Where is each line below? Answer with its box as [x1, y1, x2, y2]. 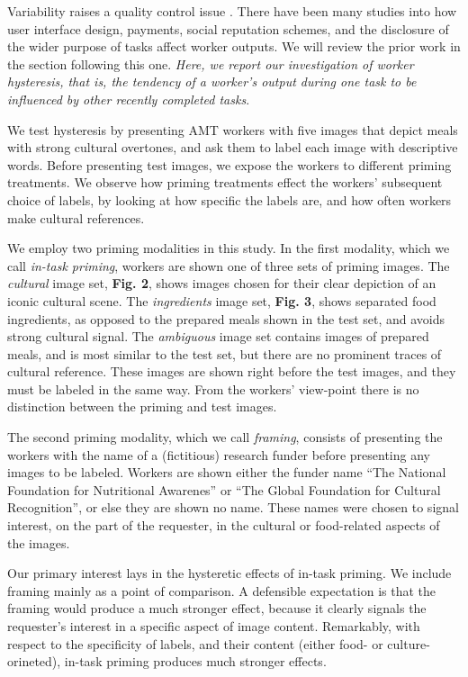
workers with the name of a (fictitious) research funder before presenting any [7, 445, 430, 464]
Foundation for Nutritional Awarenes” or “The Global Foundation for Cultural [7, 480, 441, 499]
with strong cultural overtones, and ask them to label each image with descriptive [7, 138, 458, 157]
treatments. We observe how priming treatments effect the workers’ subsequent [7, 173, 443, 192]
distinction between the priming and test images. [7, 397, 277, 416]
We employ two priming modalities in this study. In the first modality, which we [7, 239, 450, 257]
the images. [7, 533, 70, 552]
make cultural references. [7, 208, 145, 227]
